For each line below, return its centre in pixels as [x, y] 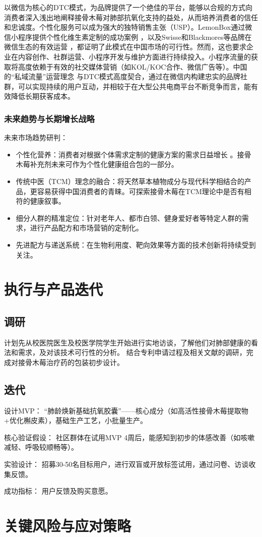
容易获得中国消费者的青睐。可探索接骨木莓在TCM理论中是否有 [141, 191]
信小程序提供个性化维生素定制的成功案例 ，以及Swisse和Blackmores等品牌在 [128, 37]
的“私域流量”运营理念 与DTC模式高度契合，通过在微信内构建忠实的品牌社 [126, 76]
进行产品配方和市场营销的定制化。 [86, 228]
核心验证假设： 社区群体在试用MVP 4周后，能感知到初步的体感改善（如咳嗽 [129, 437]
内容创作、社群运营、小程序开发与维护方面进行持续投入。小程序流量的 [134, 56]
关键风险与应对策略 [68, 525]
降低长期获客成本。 [43, 96]
